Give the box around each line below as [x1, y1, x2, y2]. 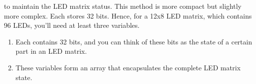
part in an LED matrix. [15, 46, 87, 56]
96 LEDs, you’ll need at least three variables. [4, 20, 140, 30]
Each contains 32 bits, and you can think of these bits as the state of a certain [15, 36, 252, 46]
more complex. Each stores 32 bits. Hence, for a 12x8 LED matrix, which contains [4, 10, 252, 21]
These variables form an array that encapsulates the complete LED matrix [15, 62, 241, 72]
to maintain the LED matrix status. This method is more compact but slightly [4, 1, 242, 11]
